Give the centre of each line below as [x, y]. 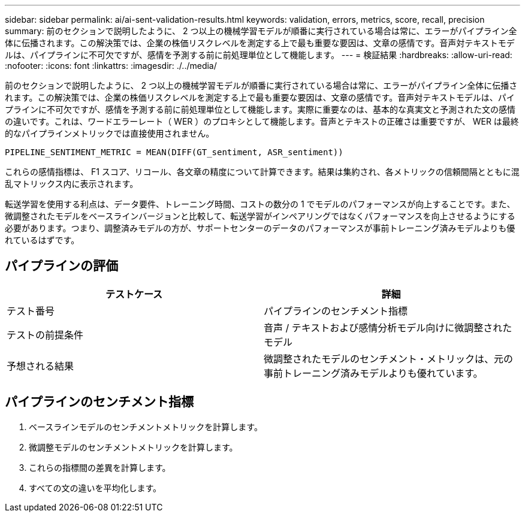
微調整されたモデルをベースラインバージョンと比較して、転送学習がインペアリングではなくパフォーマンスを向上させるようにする [260, 216]
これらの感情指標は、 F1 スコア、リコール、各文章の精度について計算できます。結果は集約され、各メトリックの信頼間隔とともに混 [262, 172]
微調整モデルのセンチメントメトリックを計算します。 [133, 447]
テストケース [134, 294]
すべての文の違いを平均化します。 [95, 488]
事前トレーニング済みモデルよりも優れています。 [373, 373]
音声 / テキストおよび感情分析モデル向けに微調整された [388, 327]
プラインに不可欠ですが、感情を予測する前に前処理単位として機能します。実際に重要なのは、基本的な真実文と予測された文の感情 [260, 109]
